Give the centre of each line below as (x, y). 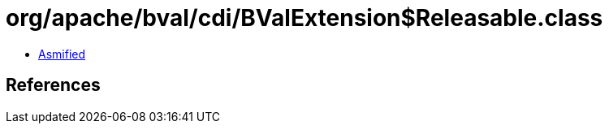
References (53, 85)
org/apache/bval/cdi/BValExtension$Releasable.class (304, 18)
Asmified (62, 54)
